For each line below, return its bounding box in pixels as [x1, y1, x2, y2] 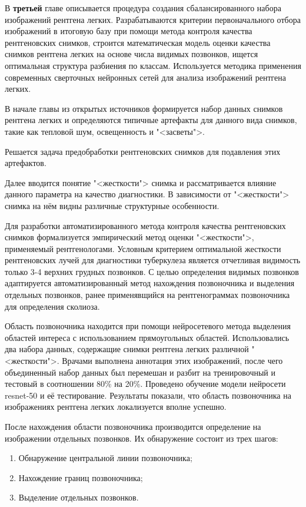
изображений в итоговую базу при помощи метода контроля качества [5, 25, 252, 37]
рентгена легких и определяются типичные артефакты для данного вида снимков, [5, 114, 297, 126]
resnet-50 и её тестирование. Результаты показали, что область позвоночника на [5, 389, 291, 401]
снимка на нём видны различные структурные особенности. [5, 199, 219, 211]
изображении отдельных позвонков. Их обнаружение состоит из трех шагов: [5, 432, 278, 444]
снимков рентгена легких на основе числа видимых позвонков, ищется [5, 48, 258, 60]
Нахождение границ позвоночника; [18, 471, 143, 483]
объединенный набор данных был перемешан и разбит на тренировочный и [5, 366, 275, 378]
